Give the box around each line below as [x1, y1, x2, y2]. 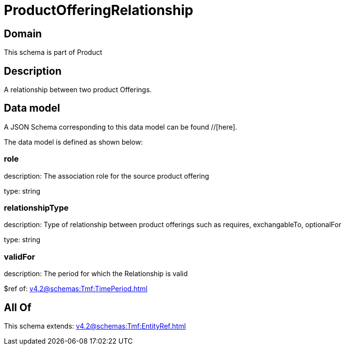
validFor [4, 251, 35, 262]
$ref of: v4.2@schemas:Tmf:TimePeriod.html [4, 284, 148, 293]
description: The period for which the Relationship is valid [4, 269, 188, 278]
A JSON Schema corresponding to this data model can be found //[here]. [4, 122, 237, 131]
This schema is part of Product [4, 48, 102, 57]
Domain [4, 27, 42, 40]
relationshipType [4, 202, 69, 213]
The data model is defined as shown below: [4, 137, 143, 146]
